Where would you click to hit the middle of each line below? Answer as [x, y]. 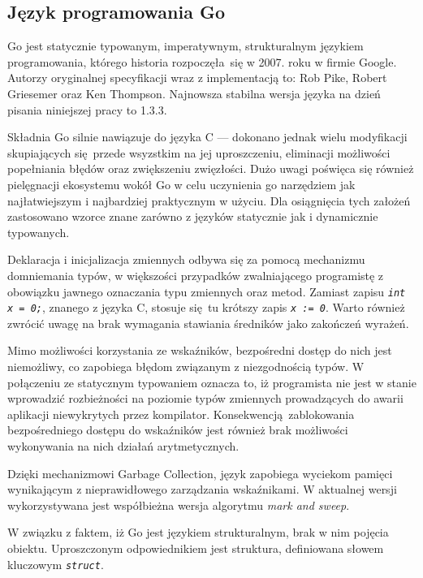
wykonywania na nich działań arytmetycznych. [123, 445]
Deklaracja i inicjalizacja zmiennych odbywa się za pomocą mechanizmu [186, 259]
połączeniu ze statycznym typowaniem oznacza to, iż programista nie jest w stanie [212, 382]
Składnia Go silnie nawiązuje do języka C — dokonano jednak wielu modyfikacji [207, 137]
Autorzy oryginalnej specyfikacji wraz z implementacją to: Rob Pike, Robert [197, 78]
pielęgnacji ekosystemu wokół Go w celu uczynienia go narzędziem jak [181, 184]
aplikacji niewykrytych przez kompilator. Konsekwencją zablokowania [181, 414]
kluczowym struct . [56, 564]
